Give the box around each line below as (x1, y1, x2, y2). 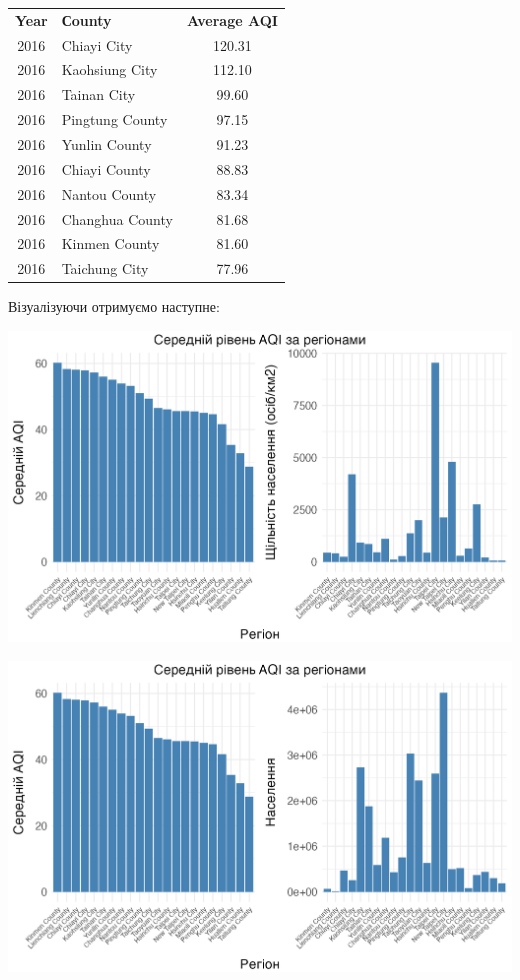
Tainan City (61, 84, 136, 105)
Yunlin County (61, 133, 152, 154)
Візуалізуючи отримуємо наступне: (8, 296, 220, 317)
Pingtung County (61, 109, 168, 130)
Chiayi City (61, 34, 133, 55)
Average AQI (186, 9, 278, 30)
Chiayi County (61, 158, 151, 179)
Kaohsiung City (61, 59, 158, 80)
